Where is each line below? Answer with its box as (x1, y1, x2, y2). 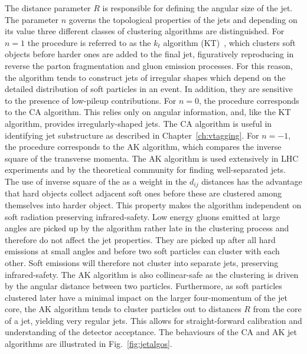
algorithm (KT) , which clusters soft (163, 36, 296, 48)
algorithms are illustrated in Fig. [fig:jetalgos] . (5, 337, 172, 350)
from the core (253, 303, 302, 315)
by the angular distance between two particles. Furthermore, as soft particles (5, 280, 282, 292)
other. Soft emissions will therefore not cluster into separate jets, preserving (5, 256, 279, 268)
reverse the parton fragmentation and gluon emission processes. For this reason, (5, 59, 293, 71)
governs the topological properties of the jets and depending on (68, 13, 298, 25)
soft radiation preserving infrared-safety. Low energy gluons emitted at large (5, 210, 280, 222)
